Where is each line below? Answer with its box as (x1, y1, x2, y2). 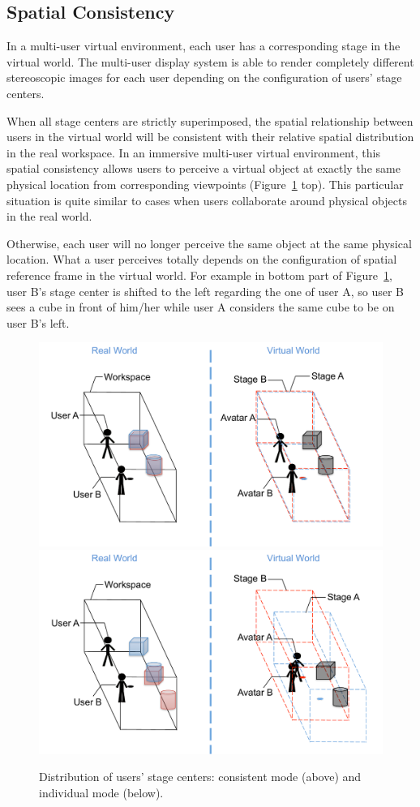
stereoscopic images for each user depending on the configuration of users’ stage (6, 69, 402, 86)
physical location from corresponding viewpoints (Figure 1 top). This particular (6, 175, 404, 192)
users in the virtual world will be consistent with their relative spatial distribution (6, 128, 414, 145)
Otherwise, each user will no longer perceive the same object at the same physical (6, 234, 412, 251)
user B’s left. (6, 314, 70, 331)
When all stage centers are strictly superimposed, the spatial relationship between (6, 112, 414, 129)
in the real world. (6, 208, 92, 225)
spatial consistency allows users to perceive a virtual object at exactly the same (6, 160, 401, 177)
